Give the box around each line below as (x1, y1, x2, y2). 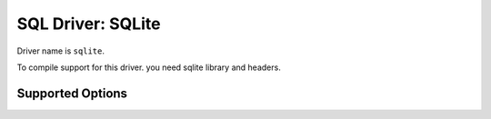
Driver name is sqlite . (16, 45, 105, 56)
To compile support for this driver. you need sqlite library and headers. (16, 62, 281, 73)
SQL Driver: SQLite (16, 14, 161, 34)
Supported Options (16, 85, 127, 101)
